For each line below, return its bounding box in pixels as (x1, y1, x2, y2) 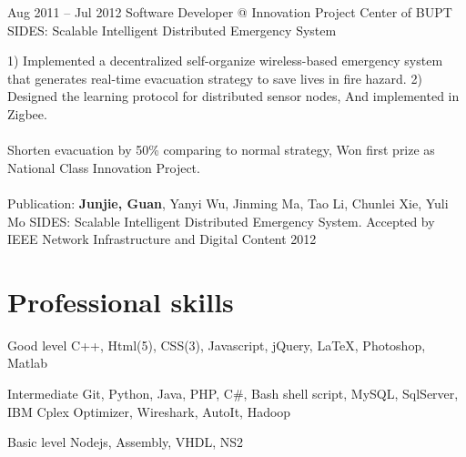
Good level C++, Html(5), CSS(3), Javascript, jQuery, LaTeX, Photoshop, (7, 335, 426, 354)
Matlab (7, 353, 47, 372)
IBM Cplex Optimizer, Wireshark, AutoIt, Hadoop (7, 401, 291, 421)
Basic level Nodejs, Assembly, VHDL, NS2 (7, 432, 244, 452)
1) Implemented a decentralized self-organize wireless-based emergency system (7, 51, 443, 70)
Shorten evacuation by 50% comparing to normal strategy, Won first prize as (7, 140, 435, 159)
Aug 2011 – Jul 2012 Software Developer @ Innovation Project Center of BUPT (7, 3, 452, 21)
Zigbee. (7, 104, 47, 123)
